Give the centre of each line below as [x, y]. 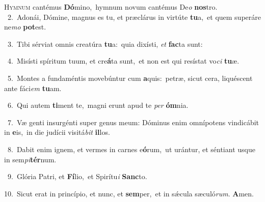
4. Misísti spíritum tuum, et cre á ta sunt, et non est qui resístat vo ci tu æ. [123, 61]
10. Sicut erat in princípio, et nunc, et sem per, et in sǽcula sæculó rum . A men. [129, 193]
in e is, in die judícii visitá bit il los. [57, 132]
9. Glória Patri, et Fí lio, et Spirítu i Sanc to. [77, 176]
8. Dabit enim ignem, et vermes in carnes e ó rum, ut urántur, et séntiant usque [131, 149]
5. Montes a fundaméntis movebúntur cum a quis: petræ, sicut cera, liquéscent [130, 78]
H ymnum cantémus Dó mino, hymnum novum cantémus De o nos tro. [111, 7]
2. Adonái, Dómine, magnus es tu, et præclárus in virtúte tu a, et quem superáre [134, 17]
